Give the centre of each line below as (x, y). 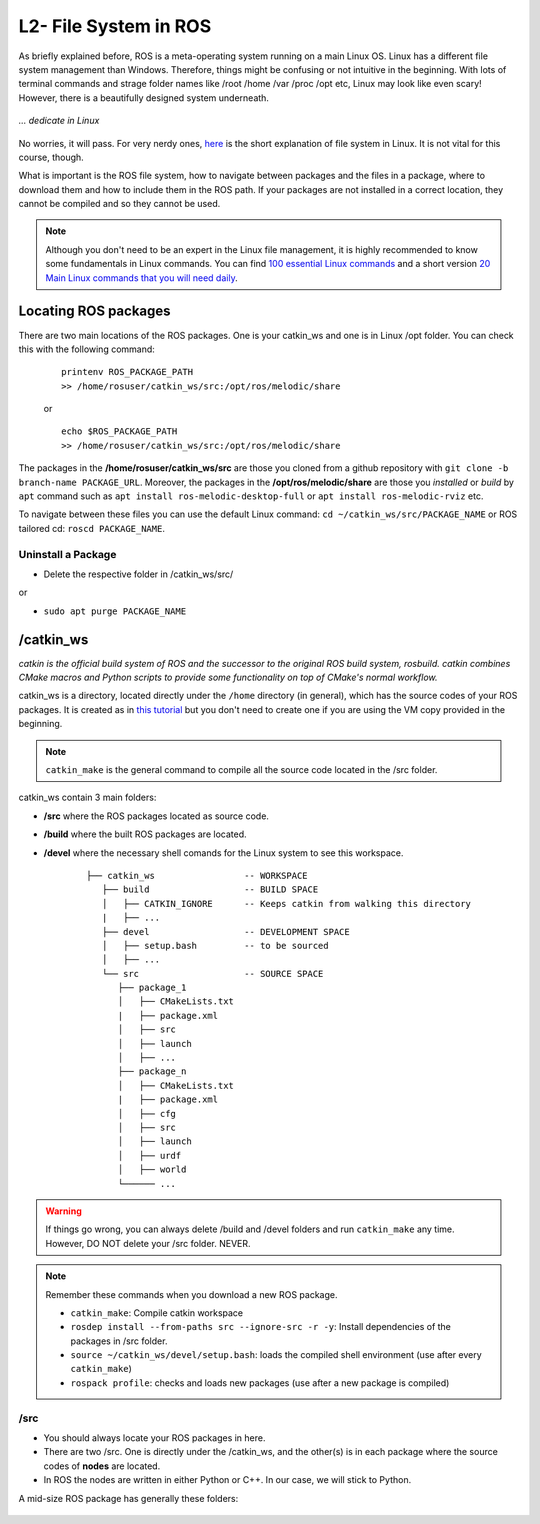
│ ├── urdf (149, 1155)
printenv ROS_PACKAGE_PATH (127, 372)
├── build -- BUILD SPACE (210, 889)
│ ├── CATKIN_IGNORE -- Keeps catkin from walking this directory (286, 903)
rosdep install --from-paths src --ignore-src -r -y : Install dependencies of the (261, 1327)
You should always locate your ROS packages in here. (154, 1437)
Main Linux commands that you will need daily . (142, 277)
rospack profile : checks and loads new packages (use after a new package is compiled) (260, 1382)
